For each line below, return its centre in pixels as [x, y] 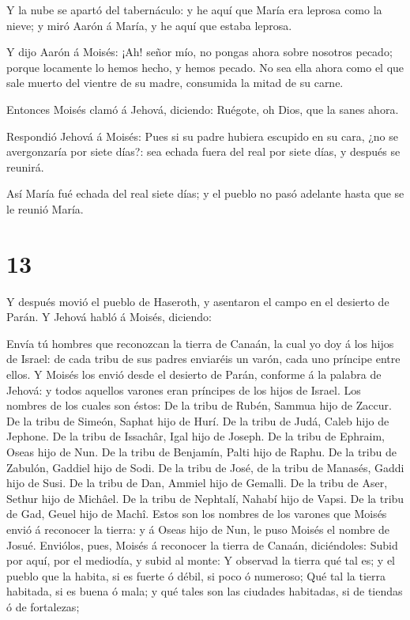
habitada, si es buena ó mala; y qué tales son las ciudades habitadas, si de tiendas [205, 591]
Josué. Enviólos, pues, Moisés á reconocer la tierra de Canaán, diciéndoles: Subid [202, 544]
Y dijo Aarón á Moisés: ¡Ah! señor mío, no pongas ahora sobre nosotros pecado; [199, 52]
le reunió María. [45, 208]
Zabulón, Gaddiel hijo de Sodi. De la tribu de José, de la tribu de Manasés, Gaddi [205, 467]
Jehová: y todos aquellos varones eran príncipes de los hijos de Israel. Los [184, 389]
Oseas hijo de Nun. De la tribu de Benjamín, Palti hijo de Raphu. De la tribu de [201, 452]
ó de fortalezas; [43, 606]
